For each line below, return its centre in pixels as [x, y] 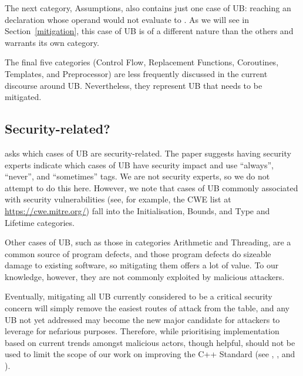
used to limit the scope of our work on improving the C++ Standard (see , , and [150, 354]
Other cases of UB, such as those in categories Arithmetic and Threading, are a [148, 242]
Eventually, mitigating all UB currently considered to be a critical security [139, 296]
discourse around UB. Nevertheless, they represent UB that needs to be [134, 85]
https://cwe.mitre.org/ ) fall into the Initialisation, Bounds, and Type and [137, 210]
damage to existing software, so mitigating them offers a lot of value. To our [142, 265]
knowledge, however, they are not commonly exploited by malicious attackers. [145, 276]
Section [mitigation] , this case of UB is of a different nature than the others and [149, 31]
